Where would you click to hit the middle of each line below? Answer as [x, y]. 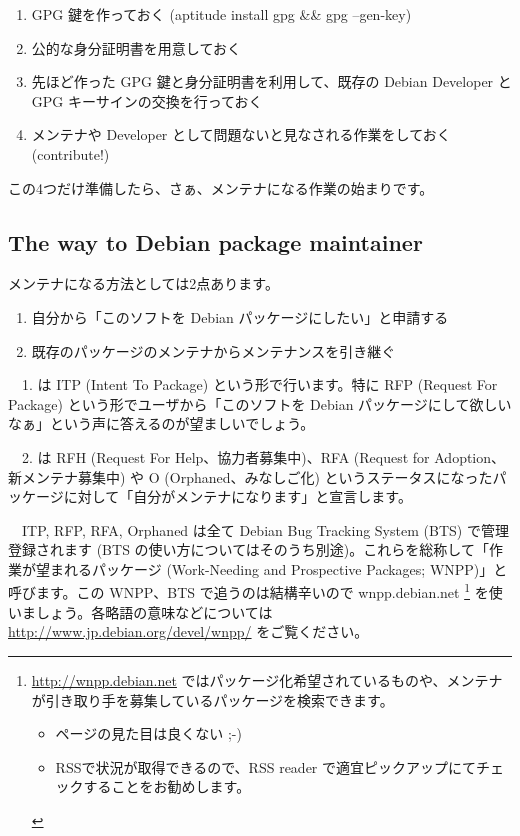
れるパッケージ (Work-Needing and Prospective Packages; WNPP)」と [285, 568]
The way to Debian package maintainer [215, 241]
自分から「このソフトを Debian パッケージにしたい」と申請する [240, 316]
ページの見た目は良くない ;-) [148, 733]
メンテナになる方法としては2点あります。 [143, 283]
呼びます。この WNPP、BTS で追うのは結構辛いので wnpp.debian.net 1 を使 [255, 591]
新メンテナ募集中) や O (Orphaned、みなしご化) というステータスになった [250, 476]
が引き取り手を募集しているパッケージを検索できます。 [212, 699]
